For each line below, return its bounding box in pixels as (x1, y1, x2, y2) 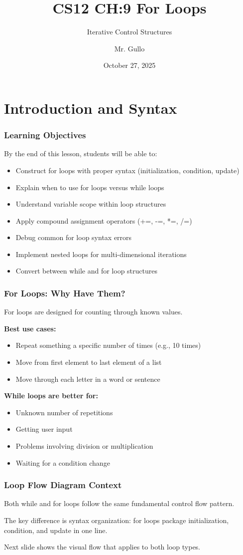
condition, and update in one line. (4, 525, 108, 535)
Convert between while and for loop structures (15, 266, 157, 276)
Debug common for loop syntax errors (15, 232, 132, 243)
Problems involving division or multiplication (15, 441, 153, 451)
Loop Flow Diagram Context (4, 479, 122, 491)
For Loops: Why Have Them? (4, 286, 125, 299)
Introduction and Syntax (4, 97, 177, 118)
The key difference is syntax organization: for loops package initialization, (4, 515, 229, 526)
